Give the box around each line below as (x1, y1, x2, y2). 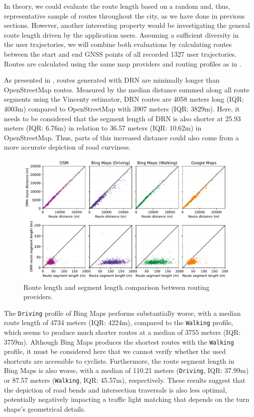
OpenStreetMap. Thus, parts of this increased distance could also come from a (4, 132, 239, 142)
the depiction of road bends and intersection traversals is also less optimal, (4, 384, 227, 395)
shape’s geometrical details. (4, 403, 86, 414)
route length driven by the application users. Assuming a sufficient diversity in (4, 29, 239, 40)
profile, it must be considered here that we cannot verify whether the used (4, 346, 226, 356)
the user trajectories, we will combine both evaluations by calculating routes (4, 39, 232, 49)
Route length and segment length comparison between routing (23, 282, 210, 292)
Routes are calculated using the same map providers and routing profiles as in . (4, 58, 242, 68)
